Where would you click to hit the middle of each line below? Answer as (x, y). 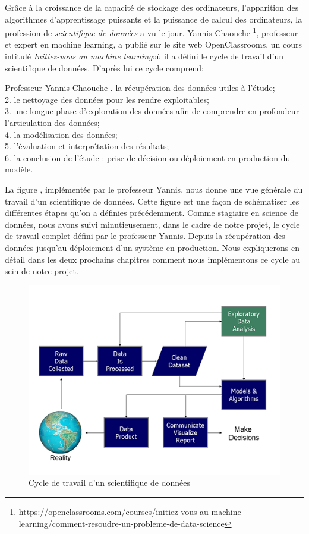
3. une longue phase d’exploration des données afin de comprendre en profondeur (152, 111)
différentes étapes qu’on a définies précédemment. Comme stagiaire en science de (152, 213)
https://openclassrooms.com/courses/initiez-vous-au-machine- (131, 511)
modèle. (19, 169)
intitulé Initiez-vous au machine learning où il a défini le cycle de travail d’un (144, 56)
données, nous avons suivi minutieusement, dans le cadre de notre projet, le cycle (152, 224)
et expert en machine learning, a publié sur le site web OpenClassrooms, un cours (153, 44)
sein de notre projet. (42, 271)
